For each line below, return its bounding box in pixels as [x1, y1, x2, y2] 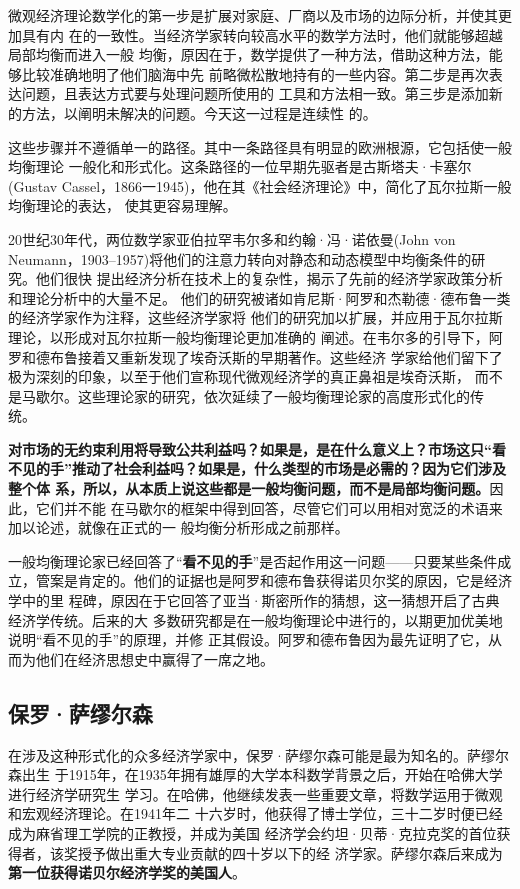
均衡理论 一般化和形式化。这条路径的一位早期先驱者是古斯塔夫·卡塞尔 [8, 156, 472, 177]
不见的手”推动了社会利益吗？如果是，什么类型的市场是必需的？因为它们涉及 [8, 458, 506, 479]
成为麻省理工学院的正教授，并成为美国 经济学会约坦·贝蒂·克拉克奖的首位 [8, 822, 497, 843]
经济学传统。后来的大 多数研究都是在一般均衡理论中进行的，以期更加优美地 [8, 609, 503, 630]
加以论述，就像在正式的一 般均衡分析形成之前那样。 [8, 517, 349, 538]
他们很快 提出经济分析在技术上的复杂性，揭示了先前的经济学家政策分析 [35, 268, 503, 289]
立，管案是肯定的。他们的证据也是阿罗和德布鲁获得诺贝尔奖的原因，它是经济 [8, 570, 512, 591]
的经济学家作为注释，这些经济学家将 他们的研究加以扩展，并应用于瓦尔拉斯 [8, 307, 503, 328]
